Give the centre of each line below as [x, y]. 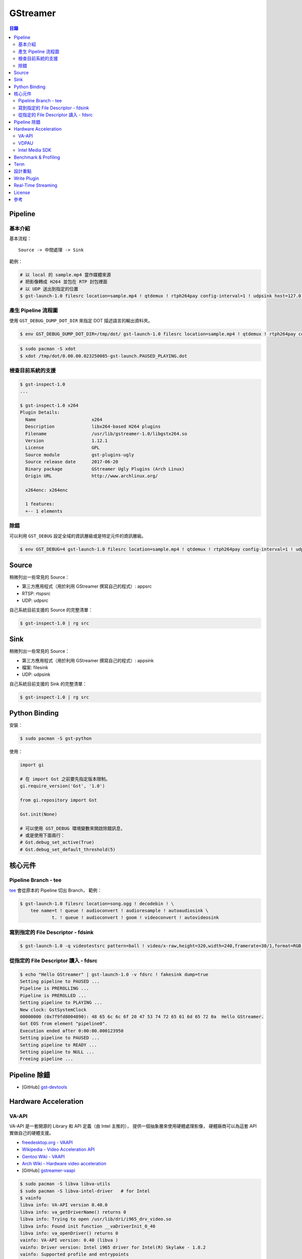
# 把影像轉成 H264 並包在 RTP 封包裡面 [64, 282]
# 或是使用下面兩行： [43, 835]
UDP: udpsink [36, 674]
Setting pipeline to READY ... [59, 1045]
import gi [32, 765]
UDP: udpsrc [35, 601]
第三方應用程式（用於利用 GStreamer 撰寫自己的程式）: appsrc [87, 586]
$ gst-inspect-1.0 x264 [49, 406]
